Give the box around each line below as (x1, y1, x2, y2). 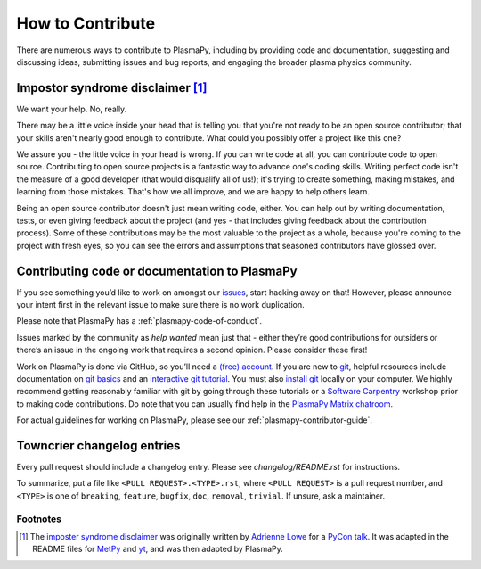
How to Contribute (16, 13, 156, 33)
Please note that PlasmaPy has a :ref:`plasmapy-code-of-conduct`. (16, 316, 263, 326)
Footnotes (16, 513, 62, 525)
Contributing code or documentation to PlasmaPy (16, 263, 298, 278)
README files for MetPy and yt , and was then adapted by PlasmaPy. (32, 544, 284, 555)
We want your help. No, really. (16, 103, 127, 114)
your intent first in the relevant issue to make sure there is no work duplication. (16, 300, 305, 310)
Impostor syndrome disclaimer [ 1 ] (16, 80, 208, 95)
